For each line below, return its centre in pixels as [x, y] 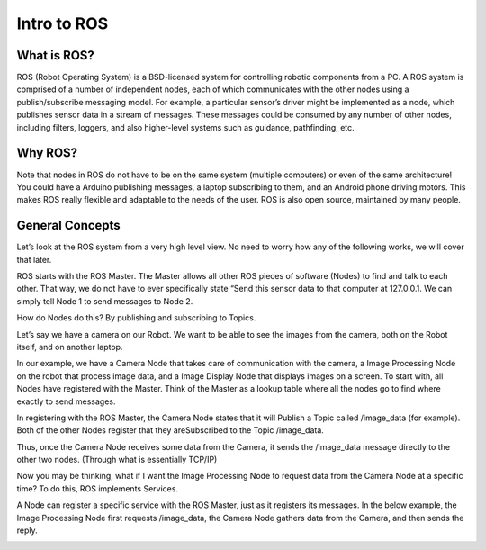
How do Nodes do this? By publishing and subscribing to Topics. [136, 318]
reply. [27, 530]
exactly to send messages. [66, 401]
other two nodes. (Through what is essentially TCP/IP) [117, 460]
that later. [34, 259]
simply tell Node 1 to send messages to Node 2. [105, 301]
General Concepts [68, 225]
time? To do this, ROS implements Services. [98, 488]
